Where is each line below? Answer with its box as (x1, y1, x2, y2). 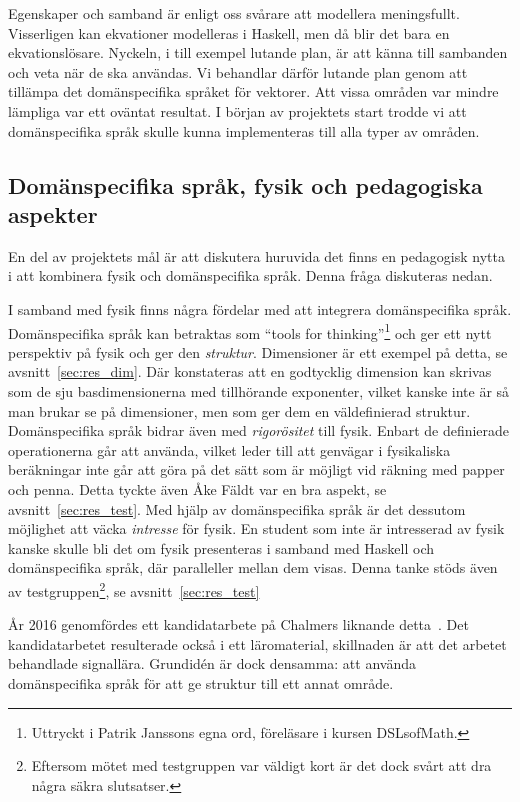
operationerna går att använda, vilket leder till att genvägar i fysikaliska (8, 439, 451, 460)
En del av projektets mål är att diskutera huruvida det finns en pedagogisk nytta (8, 245, 505, 266)
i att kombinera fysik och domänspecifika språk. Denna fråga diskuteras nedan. (8, 265, 493, 286)
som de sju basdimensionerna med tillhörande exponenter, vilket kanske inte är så (8, 380, 510, 401)
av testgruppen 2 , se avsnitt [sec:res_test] (8, 577, 260, 601)
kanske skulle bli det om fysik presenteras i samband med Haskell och (8, 537, 435, 558)
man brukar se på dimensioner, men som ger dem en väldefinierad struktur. (8, 400, 471, 421)
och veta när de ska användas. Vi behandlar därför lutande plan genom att (8, 61, 468, 82)
